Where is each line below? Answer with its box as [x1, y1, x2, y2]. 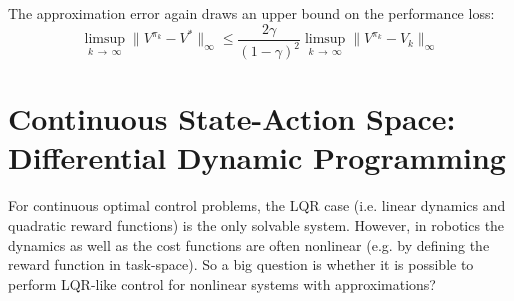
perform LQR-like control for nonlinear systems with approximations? [8, 273, 436, 294]
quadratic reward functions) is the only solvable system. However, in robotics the [8, 214, 505, 235]
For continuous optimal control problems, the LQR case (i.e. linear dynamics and [8, 195, 506, 216]
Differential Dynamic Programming [8, 137, 506, 178]
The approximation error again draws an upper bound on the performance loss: [8, 3, 495, 23]
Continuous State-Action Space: [8, 98, 456, 139]
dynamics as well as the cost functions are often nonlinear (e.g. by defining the [8, 234, 490, 255]
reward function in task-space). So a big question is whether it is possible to [8, 254, 474, 275]
